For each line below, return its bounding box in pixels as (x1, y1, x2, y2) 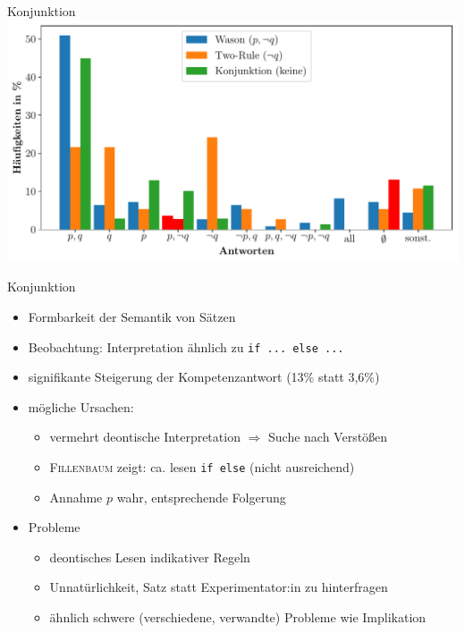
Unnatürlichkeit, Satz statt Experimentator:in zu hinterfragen (49, 578, 388, 596)
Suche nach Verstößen (268, 427, 388, 446)
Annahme (49, 487, 103, 506)
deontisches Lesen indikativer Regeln (49, 547, 250, 566)
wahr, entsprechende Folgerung (116, 487, 286, 506)
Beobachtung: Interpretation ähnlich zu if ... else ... (28, 337, 344, 356)
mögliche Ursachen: (28, 397, 134, 416)
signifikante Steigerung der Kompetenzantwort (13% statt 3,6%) (28, 367, 380, 386)
